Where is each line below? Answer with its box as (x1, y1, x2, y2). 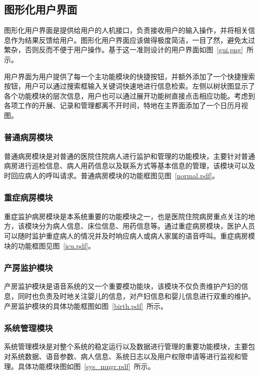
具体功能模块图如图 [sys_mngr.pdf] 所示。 (17, 361, 155, 371)
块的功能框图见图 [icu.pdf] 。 (4, 240, 95, 250)
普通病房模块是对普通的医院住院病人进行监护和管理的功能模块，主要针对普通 (4, 150, 255, 161)
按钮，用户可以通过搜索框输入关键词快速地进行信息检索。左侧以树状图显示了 (4, 81, 255, 91)
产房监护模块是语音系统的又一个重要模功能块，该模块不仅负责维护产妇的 (4, 281, 241, 291)
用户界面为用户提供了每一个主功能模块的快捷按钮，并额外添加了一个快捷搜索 (4, 71, 255, 81)
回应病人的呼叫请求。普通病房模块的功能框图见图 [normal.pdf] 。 (10, 170, 219, 180)
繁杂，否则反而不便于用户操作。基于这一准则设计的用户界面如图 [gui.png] (4, 44, 243, 55)
